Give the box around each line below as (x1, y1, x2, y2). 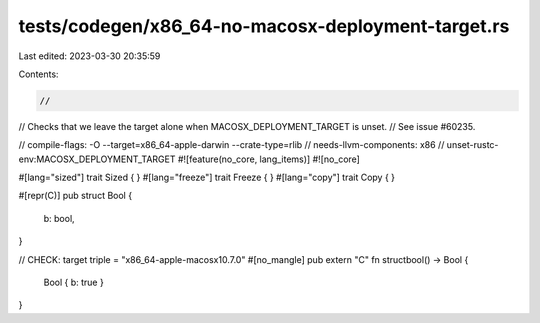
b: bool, (43, 212, 75, 224)
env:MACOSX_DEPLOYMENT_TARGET (18, 153, 176, 165)
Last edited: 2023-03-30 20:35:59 (18, 50, 161, 62)
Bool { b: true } (43, 276, 104, 289)
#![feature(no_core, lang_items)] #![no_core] (177, 153, 360, 165)
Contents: (18, 68, 59, 80)
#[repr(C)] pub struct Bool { (18, 190, 133, 202)
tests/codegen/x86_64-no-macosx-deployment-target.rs (18, 15, 510, 37)
